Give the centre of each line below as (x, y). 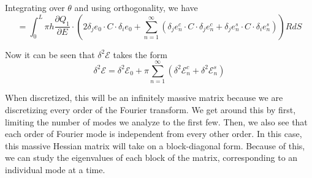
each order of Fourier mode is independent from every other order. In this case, (154, 134)
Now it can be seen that (50, 54)
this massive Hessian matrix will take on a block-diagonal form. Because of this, (155, 145)
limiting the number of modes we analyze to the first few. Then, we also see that (156, 121)
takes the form (140, 54)
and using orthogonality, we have (136, 7)
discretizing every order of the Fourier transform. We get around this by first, (150, 109)
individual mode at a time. (55, 169)
